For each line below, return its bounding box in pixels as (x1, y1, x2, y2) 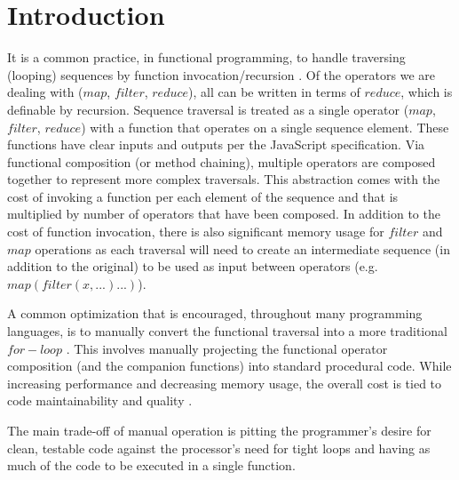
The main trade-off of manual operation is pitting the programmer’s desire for (7, 421, 431, 439)
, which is (400, 83, 453, 101)
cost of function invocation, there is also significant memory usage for (7, 222, 384, 241)
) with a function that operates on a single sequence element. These (81, 117, 449, 136)
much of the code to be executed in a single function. (7, 456, 296, 475)
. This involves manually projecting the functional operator (66, 339, 388, 357)
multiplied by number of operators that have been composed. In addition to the (7, 204, 440, 223)
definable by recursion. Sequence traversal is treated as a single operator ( (7, 100, 409, 118)
